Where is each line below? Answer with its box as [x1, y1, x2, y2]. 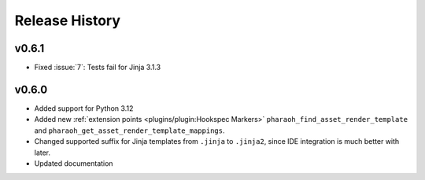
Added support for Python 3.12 [34, 103, 134, 113]
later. [34, 148, 51, 157]
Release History [14, 12, 121, 29]
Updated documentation [34, 158, 113, 168]
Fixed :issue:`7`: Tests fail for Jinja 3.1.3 [34, 63, 161, 72]
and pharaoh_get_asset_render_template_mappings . [34, 126, 225, 135]
